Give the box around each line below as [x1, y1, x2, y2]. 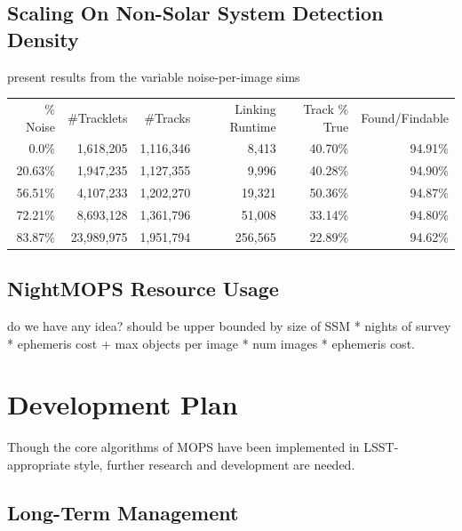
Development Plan [7, 386, 238, 422]
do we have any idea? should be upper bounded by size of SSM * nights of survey [7, 317, 451, 335]
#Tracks [144, 108, 191, 126]
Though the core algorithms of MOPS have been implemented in [7, 438, 360, 456]
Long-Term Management [7, 498, 239, 526]
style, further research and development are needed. [74, 455, 355, 473]
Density [7, 25, 79, 52]
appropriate [7, 455, 70, 473]
